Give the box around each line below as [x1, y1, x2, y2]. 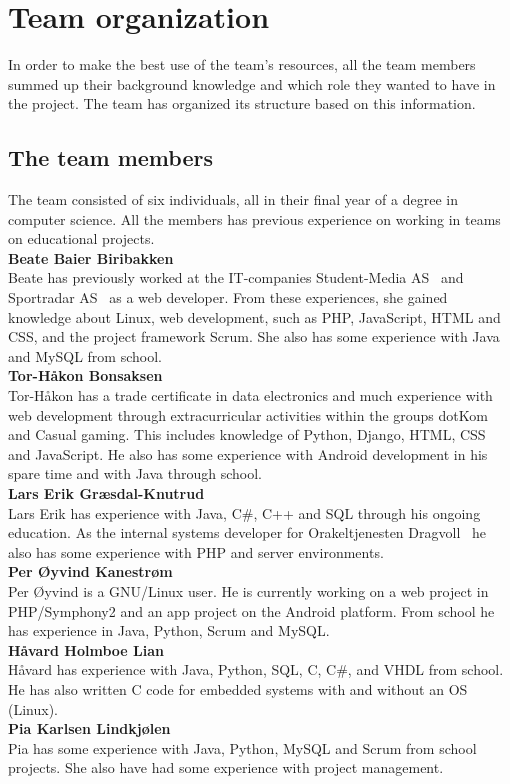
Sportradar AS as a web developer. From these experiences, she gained [8, 287, 448, 308]
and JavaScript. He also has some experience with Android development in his [8, 443, 488, 464]
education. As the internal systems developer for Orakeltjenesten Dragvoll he [8, 522, 486, 543]
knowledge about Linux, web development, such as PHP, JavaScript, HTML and [8, 306, 501, 327]
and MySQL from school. [8, 345, 162, 366]
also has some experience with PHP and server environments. [8, 541, 384, 562]
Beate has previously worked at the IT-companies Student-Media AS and [8, 267, 464, 288]
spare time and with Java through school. [8, 463, 262, 484]
